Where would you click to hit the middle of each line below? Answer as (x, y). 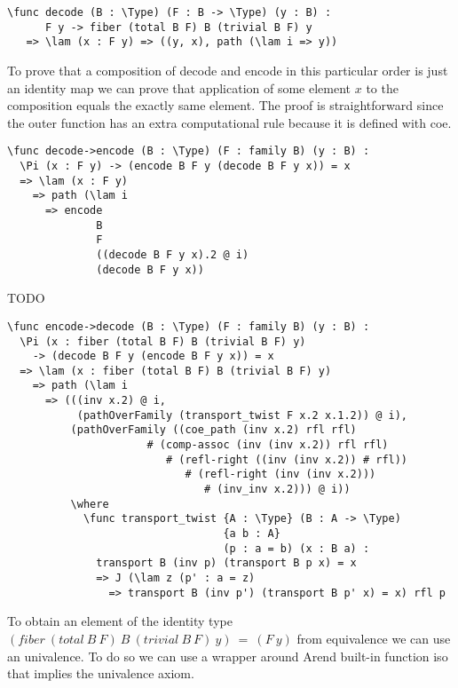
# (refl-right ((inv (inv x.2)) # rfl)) (287, 459)
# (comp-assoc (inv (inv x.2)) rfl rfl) (268, 445)
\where (90, 504)
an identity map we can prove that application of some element (179, 87)
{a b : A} (252, 534)
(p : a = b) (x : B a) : (296, 548)
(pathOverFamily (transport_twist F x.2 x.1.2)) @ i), (242, 415)
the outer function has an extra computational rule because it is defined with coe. (229, 122)
